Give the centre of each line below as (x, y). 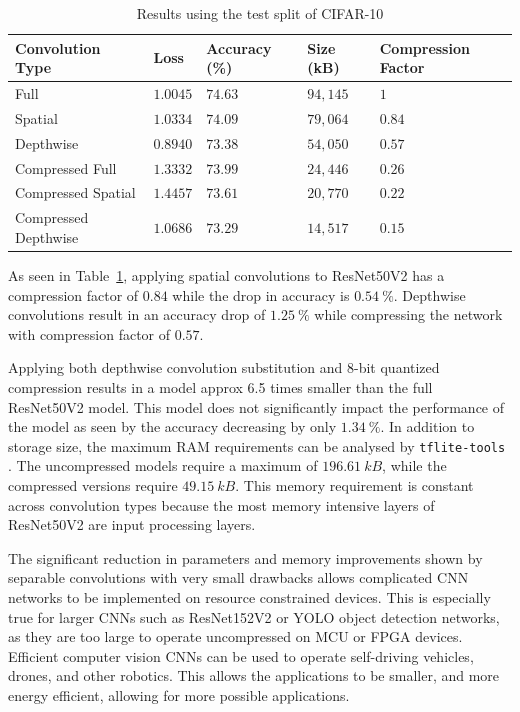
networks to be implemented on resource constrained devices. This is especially (249, 596)
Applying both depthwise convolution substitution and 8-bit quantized (224, 367)
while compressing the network (408, 314)
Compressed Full (66, 167)
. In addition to (427, 426)
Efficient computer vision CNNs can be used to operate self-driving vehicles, (241, 655)
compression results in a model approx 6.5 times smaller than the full (220, 386)
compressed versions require (93, 484)
